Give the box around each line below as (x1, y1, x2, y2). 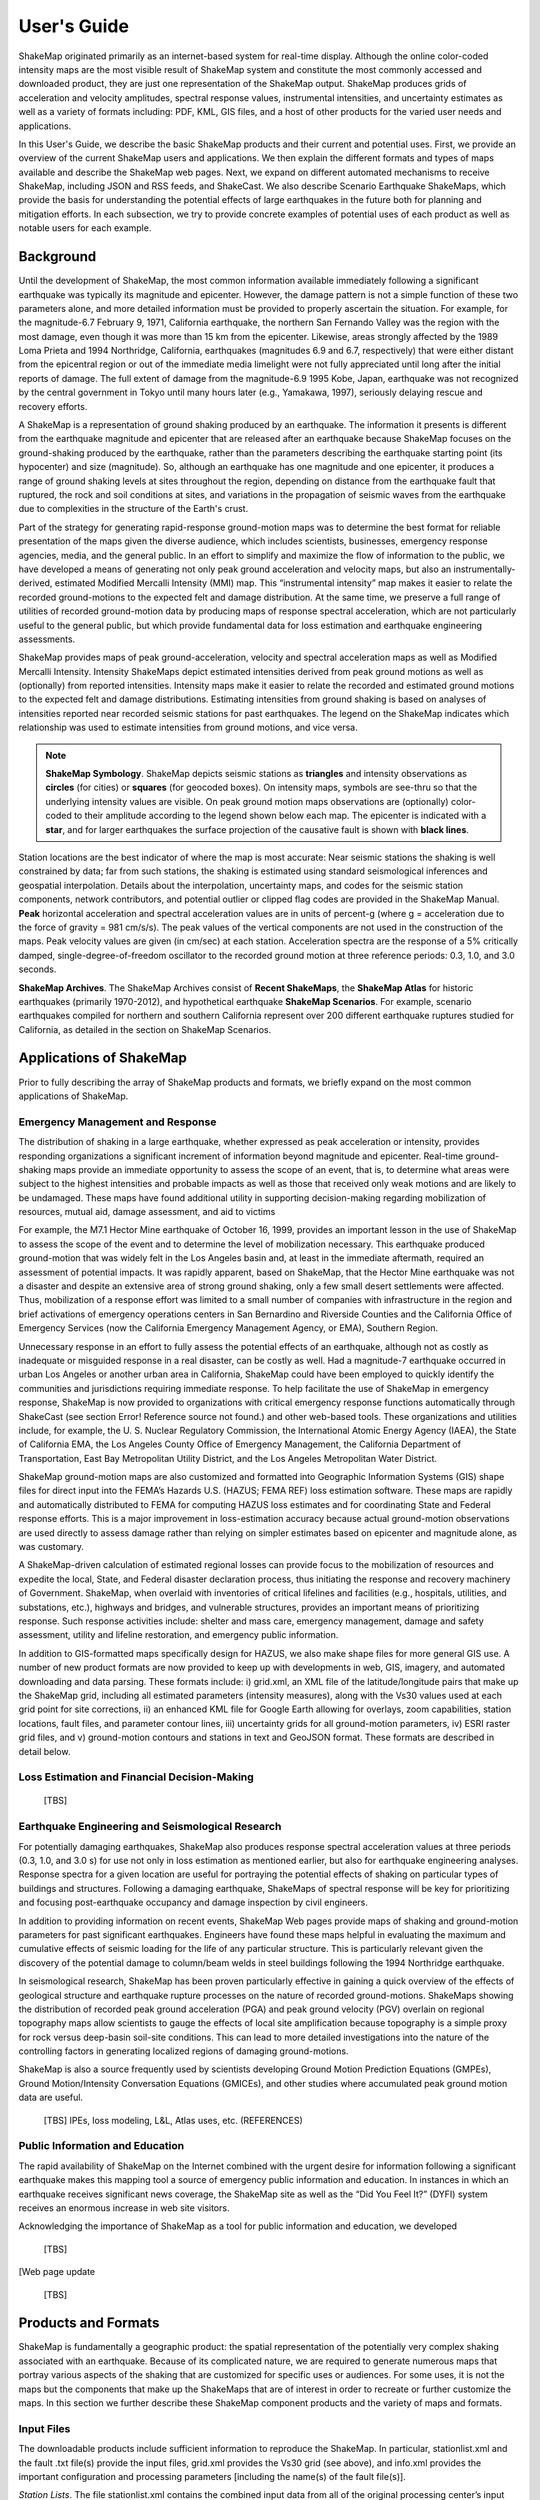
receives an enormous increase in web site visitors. (18, 2201, 230, 2214)
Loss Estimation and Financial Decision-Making (18, 1770, 254, 1784)
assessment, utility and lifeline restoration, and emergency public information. (18, 1629, 339, 1641)
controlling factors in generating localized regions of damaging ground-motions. (18, 2045, 349, 2057)
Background (18, 248, 97, 265)
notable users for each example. (18, 222, 152, 234)
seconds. (18, 963, 57, 975)
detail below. (18, 1745, 71, 1757)
